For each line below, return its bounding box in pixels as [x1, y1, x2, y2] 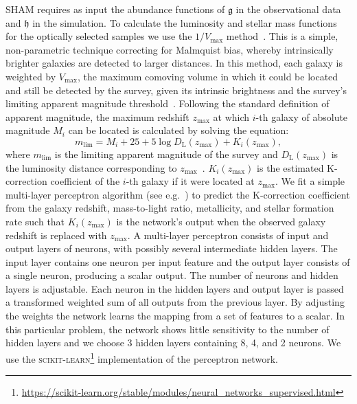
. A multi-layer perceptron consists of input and [127, 227, 329, 242]
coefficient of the [50, 174, 120, 188]
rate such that [5, 214, 65, 228]
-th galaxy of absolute [255, 109, 348, 124]
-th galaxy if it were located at [126, 174, 255, 188]
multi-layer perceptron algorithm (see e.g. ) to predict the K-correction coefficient [5, 187, 350, 201]
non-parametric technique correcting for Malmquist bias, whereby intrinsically [5, 42, 334, 56]
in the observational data [235, 2, 341, 16]
